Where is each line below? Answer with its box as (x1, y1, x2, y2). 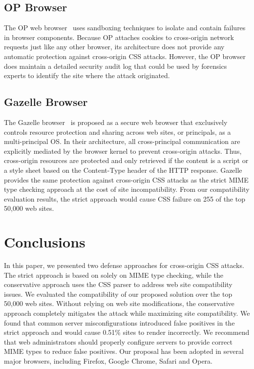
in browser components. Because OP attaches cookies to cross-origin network (4, 32, 234, 42)
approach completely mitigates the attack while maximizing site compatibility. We (4, 308, 250, 318)
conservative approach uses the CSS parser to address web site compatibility (4, 279, 233, 289)
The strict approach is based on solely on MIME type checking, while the (4, 269, 223, 280)
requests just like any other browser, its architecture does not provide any (4, 41, 225, 52)
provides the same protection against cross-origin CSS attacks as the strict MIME (4, 174, 249, 184)
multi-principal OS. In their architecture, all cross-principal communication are (4, 136, 240, 146)
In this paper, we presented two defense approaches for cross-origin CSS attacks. (4, 260, 244, 270)
